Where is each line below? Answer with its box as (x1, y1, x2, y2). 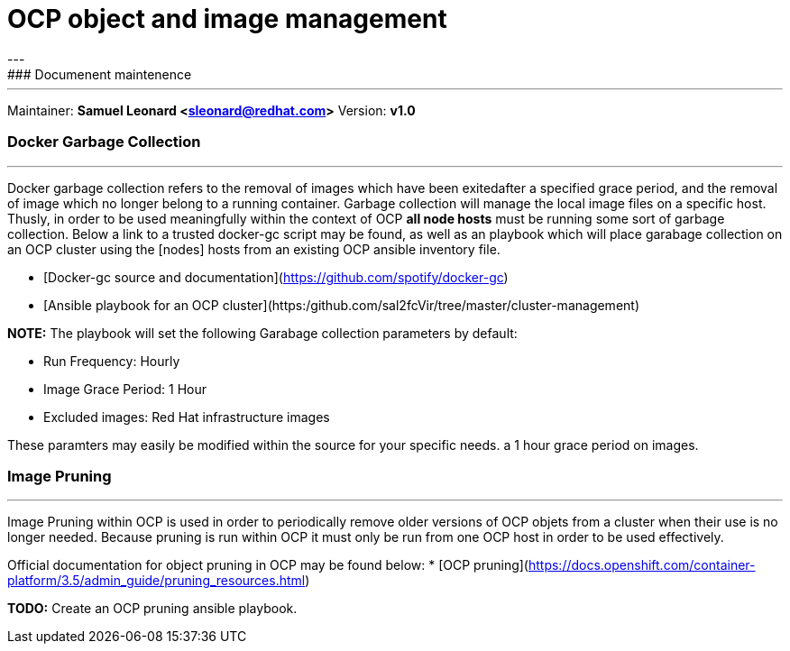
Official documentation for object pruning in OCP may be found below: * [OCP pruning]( (7, 557, 528, 573)
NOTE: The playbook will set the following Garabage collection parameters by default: (7, 325, 518, 341)
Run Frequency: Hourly (43, 353, 180, 369)
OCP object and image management (7, 4, 447, 34)
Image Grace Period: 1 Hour (43, 381, 207, 397)
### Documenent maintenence (7, 66, 192, 82)
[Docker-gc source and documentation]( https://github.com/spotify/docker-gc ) (43, 269, 509, 285)
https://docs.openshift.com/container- (528, 557, 756, 573)
